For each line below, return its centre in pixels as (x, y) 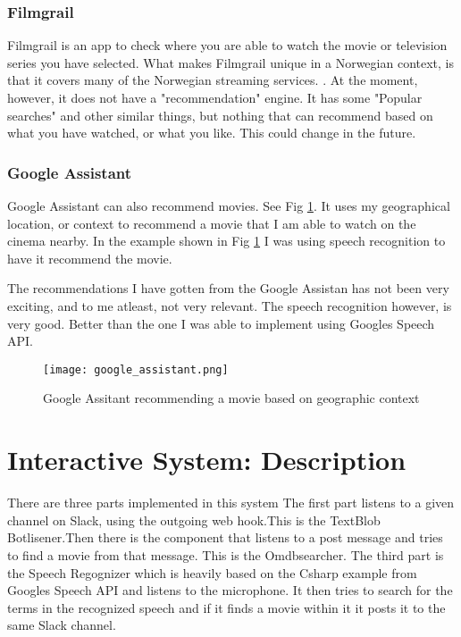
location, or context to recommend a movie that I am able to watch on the (212, 223)
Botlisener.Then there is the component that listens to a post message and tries (225, 537)
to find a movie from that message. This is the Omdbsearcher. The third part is (226, 554)
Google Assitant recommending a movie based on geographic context (231, 398)
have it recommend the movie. (90, 258)
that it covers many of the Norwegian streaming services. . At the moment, (213, 80)
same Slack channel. (62, 625)
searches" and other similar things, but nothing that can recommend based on (220, 115)
